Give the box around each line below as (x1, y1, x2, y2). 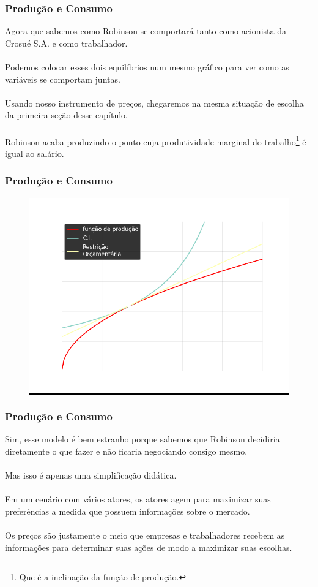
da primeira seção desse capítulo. (5, 108, 128, 121)
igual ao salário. (5, 146, 64, 159)
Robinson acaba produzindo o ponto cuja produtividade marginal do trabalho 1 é (5, 133, 306, 148)
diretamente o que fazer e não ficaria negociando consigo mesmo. (5, 445, 248, 458)
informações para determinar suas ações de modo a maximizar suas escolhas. (5, 540, 292, 553)
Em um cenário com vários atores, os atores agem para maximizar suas (5, 493, 271, 506)
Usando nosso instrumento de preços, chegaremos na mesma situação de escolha (5, 96, 304, 109)
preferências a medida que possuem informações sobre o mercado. (5, 505, 250, 517)
